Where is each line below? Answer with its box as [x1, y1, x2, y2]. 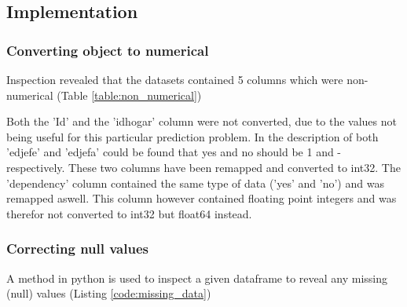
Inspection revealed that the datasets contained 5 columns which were [6, 71, 343, 87]
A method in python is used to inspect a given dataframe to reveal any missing [6, 269, 388, 286]
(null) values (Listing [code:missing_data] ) [6, 285, 211, 302]
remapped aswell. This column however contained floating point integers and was [6, 190, 397, 206]
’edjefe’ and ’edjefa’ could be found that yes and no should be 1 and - [6, 144, 342, 160]
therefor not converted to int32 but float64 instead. [6, 205, 252, 221]
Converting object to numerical [6, 40, 209, 60]
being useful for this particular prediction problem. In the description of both [6, 128, 379, 144]
